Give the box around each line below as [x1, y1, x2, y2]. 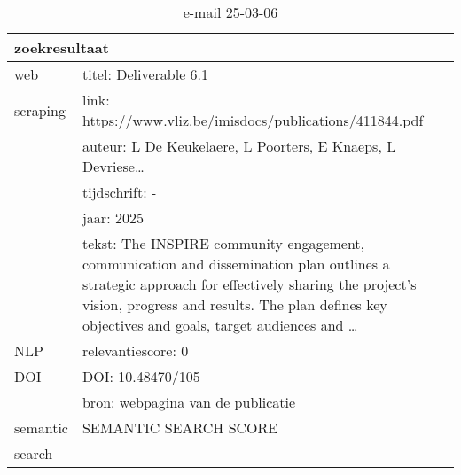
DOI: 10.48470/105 [82, 366, 200, 386]
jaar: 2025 [82, 207, 144, 228]
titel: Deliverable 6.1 [82, 64, 209, 84]
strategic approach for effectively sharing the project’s [82, 274, 417, 294]
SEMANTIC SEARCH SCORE [82, 417, 278, 438]
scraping [14, 99, 66, 121]
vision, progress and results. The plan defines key [82, 294, 387, 315]
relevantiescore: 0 [82, 340, 189, 361]
